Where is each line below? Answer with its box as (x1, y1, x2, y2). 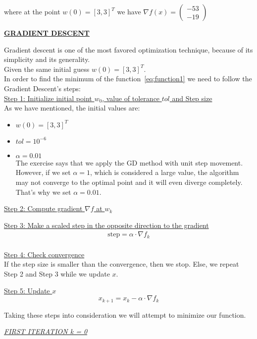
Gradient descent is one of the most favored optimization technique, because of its (4, 44, 253, 55)
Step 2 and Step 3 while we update (4, 269, 110, 279)
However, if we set (15, 167, 71, 177)
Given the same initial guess (4, 63, 90, 74)
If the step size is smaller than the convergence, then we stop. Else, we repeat (4, 259, 239, 269)
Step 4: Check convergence (4, 249, 85, 259)
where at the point (4, 6, 60, 16)
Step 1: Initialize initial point (4, 93, 92, 103)
